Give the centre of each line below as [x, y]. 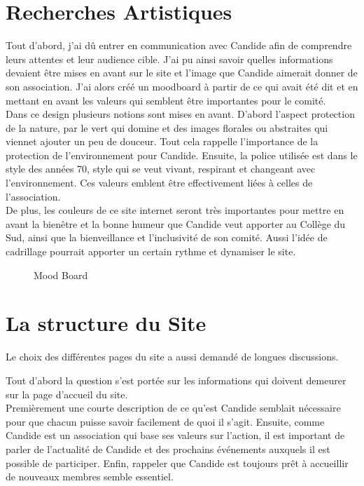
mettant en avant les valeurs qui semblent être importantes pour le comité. [166, 100]
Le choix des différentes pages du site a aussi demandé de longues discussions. [172, 357]
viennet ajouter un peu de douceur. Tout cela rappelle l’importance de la [162, 141]
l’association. [33, 196]
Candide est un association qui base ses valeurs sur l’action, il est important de [175, 435]
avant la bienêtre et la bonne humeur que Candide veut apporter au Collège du [176, 223]
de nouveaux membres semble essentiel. [90, 477]
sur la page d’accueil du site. [67, 394]
